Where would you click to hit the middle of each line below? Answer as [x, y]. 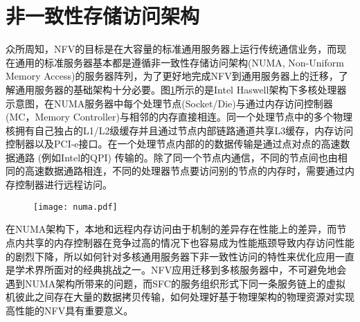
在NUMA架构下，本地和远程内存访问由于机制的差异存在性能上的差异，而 [171, 229]
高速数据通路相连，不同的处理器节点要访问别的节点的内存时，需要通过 [184, 171]
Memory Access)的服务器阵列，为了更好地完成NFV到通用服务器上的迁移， [172, 76]
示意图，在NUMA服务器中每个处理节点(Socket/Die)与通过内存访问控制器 [169, 103]
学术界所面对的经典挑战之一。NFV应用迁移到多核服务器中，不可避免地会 [181, 270]
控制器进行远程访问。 [63, 185]
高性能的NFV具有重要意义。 [70, 310]
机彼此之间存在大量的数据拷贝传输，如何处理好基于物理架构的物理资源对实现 [180, 297]
